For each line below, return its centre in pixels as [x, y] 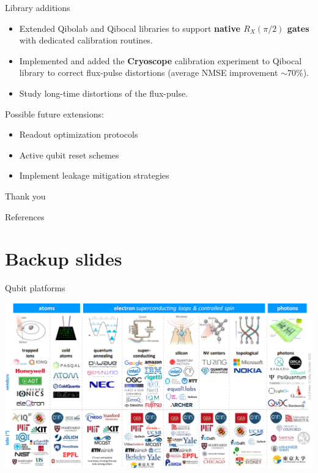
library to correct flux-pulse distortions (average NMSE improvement [149, 73]
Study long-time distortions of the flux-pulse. [104, 93]
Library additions [38, 7]
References [25, 216]
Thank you [25, 196]
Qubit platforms [35, 288]
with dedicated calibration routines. [86, 40]
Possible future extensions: [54, 114]
